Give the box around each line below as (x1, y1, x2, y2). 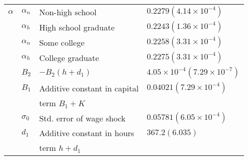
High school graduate (39, 21, 115, 33)
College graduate (39, 51, 99, 63)
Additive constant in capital (39, 82, 139, 94)
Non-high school (39, 6, 97, 18)
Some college (39, 36, 85, 48)
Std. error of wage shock (39, 112, 126, 124)
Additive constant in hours (39, 127, 134, 139)
